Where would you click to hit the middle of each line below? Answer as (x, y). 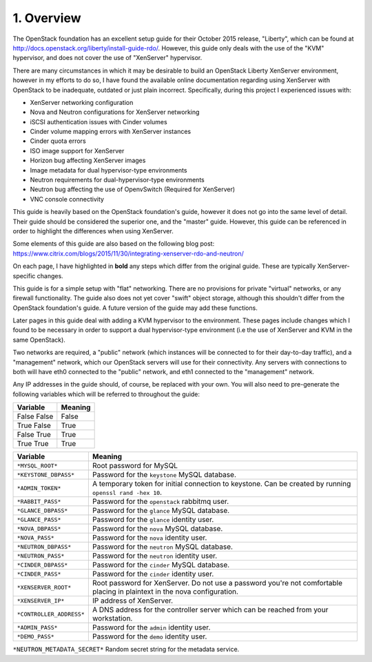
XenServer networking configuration (82, 102)
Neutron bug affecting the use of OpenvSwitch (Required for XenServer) (133, 189)
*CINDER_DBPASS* (42, 565)
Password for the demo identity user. (149, 636)
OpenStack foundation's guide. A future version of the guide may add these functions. (135, 308)
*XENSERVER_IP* (41, 601)
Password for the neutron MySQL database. (163, 547)
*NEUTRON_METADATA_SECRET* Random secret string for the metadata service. (126, 650)
